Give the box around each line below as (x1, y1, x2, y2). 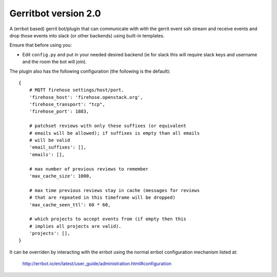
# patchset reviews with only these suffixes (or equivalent (29, 123, 187, 129)
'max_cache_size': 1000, (29, 173, 92, 179)
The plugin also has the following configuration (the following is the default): (9, 68, 171, 74)
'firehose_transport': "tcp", (29, 101, 105, 108)
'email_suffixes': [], (29, 144, 87, 151)
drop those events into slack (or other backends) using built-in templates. (9, 32, 165, 38)
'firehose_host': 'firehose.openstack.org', (29, 94, 143, 100)
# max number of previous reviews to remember (29, 166, 149, 172)
